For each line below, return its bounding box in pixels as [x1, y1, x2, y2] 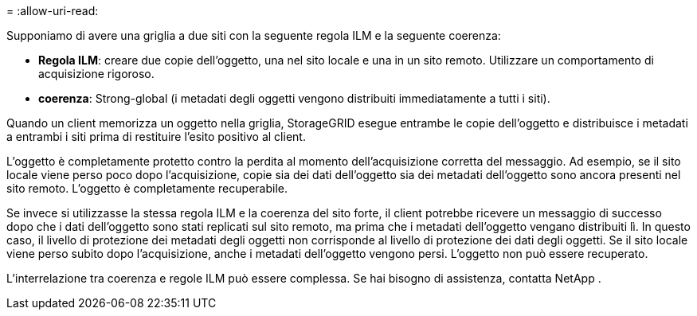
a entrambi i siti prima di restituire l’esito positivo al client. [6, 130, 306, 143]
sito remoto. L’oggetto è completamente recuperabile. [6, 181, 288, 195]
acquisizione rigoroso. [38, 67, 155, 80]
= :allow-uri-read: [6, 4, 99, 18]
